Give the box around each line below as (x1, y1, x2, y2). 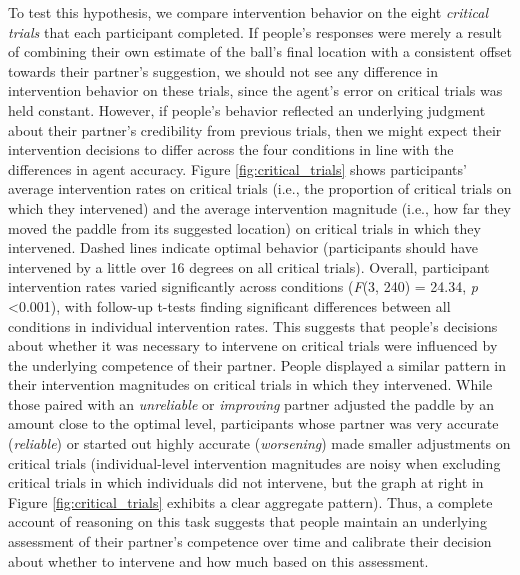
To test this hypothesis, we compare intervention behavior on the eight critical (8, 2, 488, 22)
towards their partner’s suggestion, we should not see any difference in (8, 60, 438, 81)
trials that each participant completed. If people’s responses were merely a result (8, 21, 502, 42)
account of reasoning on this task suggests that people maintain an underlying (8, 511, 487, 532)
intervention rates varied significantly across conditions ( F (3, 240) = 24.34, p (8, 276, 478, 297)
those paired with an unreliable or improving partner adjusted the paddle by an (8, 393, 494, 414)
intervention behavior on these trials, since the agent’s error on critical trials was (8, 80, 503, 101)
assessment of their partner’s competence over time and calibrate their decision (8, 531, 492, 552)
